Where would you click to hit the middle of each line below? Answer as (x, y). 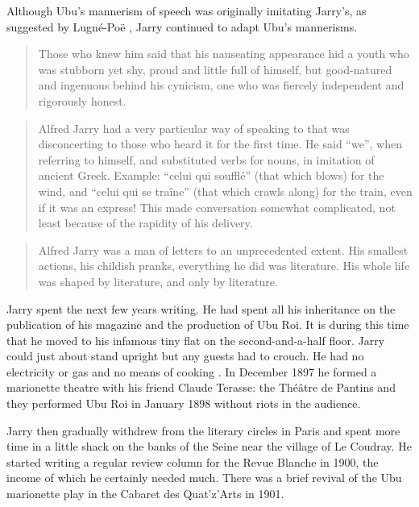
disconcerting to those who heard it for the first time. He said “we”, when (220, 144)
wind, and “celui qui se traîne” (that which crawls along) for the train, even (225, 191)
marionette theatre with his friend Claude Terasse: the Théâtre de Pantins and (201, 387)
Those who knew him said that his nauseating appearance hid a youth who (224, 54)
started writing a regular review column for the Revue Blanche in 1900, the (193, 461)
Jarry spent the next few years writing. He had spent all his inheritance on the (201, 308)
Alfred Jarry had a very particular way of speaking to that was (194, 128)
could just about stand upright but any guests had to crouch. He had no (185, 356)
